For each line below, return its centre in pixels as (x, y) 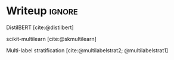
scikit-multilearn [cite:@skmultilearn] (52, 39)
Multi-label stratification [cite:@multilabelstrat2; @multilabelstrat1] (87, 50)
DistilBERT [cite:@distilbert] (40, 27)
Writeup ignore (42, 11)
